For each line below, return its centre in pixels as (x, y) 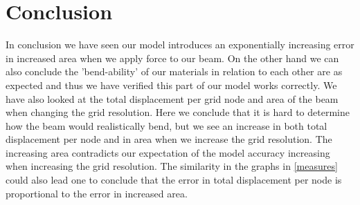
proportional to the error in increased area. (97, 193)
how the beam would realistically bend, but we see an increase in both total (166, 125)
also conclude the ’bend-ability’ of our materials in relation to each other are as (174, 71)
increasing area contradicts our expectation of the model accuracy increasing (168, 152)
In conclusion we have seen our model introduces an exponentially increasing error (180, 45)
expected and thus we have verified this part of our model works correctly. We (171, 85)
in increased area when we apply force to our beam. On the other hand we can (172, 58)
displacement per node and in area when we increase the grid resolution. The (169, 139)
